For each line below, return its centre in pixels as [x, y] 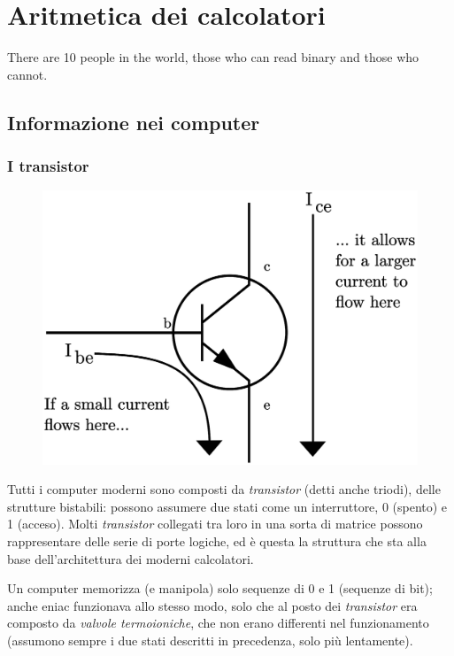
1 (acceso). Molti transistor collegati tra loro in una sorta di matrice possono [215, 524]
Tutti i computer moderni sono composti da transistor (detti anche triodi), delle [224, 489]
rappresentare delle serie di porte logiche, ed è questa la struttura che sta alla [217, 540]
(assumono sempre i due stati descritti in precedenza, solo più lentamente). [210, 640]
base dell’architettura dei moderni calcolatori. [131, 558]
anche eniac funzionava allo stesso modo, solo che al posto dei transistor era [212, 605]
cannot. [27, 74]
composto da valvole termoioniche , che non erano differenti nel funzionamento [218, 623]
